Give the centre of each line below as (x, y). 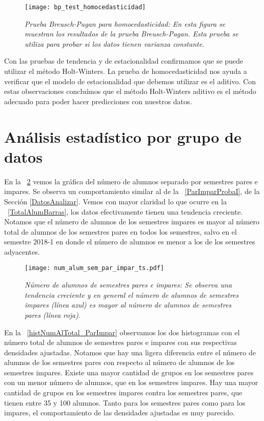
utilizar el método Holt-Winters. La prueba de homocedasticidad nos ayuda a (126, 71)
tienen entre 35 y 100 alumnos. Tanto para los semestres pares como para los (125, 402)
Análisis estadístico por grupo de (123, 136)
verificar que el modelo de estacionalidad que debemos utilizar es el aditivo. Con (130, 81)
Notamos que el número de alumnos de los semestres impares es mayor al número (132, 222)
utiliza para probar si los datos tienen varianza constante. (115, 43)
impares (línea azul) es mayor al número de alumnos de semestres (128, 305)
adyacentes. (22, 251)
